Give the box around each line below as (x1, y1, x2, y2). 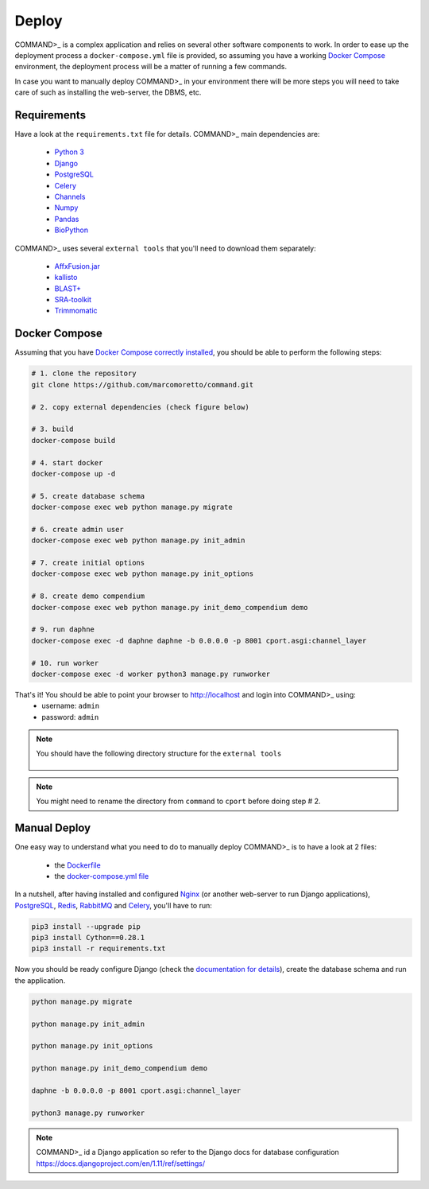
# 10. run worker (31, 659, 99, 667)
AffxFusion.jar (54, 261, 101, 270)
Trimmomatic (54, 306, 99, 316)
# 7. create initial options (31, 558, 145, 568)
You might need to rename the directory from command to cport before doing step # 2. (36, 796, 321, 806)
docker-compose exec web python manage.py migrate (31, 503, 234, 512)
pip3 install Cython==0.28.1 (31, 933, 145, 942)
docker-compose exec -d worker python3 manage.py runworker (31, 669, 271, 678)
